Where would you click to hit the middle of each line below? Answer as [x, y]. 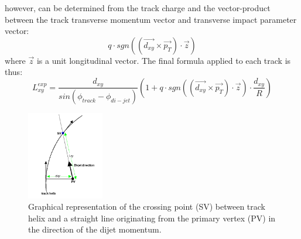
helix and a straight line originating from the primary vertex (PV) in [152, 218]
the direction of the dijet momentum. [95, 229]
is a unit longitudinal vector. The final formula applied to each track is [164, 60]
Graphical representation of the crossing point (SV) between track [147, 206]
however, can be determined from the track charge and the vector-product [138, 8]
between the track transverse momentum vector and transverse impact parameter [151, 19]
